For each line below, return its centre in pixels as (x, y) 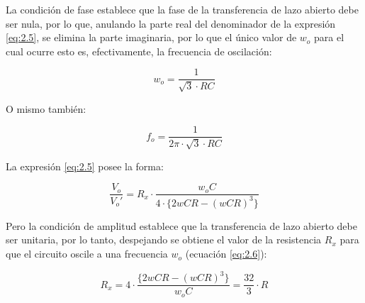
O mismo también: (46, 108)
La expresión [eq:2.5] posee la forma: (85, 166)
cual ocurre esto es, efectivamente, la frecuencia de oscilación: (139, 51)
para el (329, 37)
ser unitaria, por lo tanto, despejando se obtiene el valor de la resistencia (164, 239)
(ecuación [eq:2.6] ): (226, 254)
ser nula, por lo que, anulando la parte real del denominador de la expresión (171, 23)
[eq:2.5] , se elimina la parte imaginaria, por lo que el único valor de (151, 37)
